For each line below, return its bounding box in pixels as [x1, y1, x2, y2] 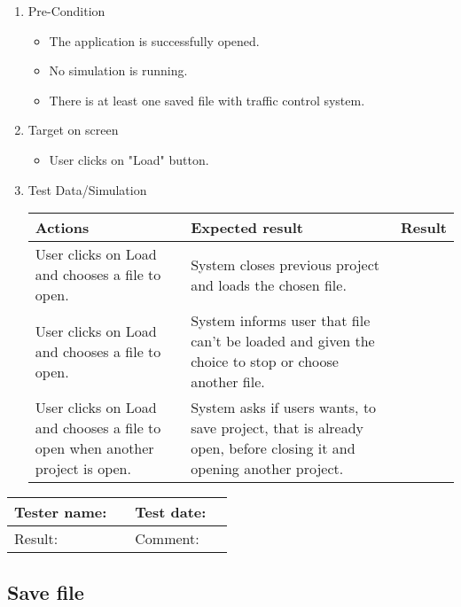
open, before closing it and [191, 438, 356, 459]
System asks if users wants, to [191, 397, 377, 418]
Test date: [135, 502, 207, 523]
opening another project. [191, 458, 344, 479]
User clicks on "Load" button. [49, 150, 209, 168]
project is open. [35, 458, 131, 479]
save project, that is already [191, 417, 364, 439]
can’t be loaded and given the [191, 331, 375, 352]
